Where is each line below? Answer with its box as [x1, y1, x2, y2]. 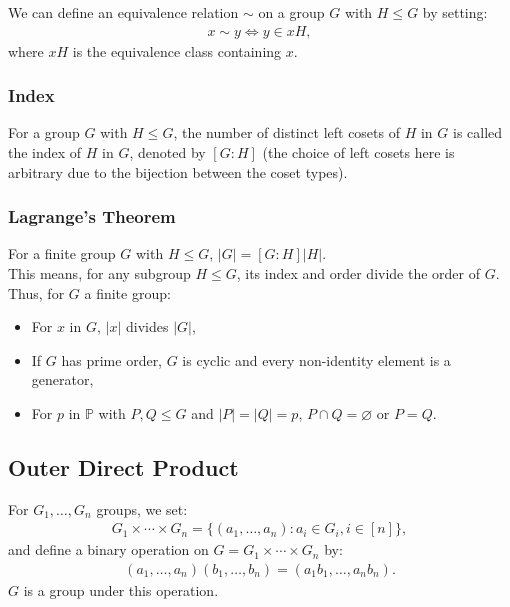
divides [125, 316, 169, 337]
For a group [8, 122, 80, 143]
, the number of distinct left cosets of [173, 122, 400, 143]
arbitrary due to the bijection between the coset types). [8, 161, 348, 182]
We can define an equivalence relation [8, 2, 239, 22]
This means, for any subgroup [8, 263, 191, 284]
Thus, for [8, 282, 65, 303]
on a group [258, 2, 325, 22]
